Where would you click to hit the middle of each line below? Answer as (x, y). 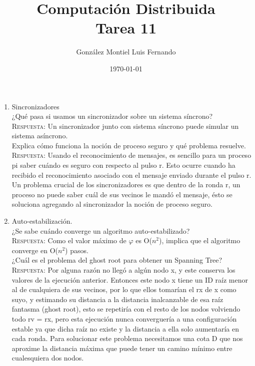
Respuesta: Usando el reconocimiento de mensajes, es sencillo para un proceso (131, 155)
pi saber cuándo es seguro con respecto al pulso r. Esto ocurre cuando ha (123, 165)
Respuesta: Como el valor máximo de (69, 240)
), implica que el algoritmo (200, 240)
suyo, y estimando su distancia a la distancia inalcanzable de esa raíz (117, 299)
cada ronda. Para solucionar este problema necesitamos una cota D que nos (127, 338)
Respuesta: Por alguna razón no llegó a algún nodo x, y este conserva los (123, 270)
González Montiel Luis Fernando (126, 52)
